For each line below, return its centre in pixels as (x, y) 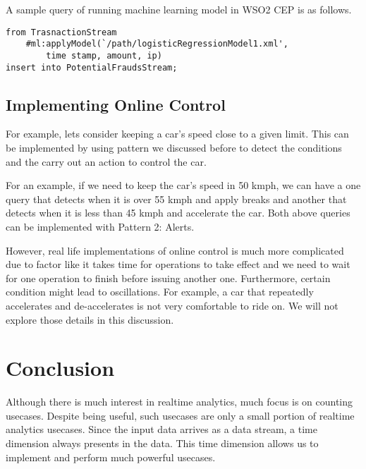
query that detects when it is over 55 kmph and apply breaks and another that (176, 199)
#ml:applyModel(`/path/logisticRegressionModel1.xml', (157, 44)
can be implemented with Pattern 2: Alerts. (100, 226)
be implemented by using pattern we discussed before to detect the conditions (174, 148)
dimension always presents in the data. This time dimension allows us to (162, 443)
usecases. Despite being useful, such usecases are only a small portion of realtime (180, 415)
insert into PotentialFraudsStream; (92, 67)
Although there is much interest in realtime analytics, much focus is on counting (179, 402)
